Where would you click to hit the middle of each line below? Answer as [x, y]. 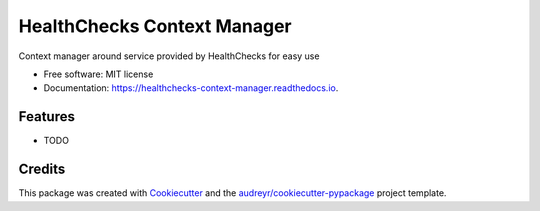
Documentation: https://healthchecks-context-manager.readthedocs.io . [191, 88]
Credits [42, 169]
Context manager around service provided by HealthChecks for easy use [169, 56]
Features [46, 116]
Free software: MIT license [98, 74]
